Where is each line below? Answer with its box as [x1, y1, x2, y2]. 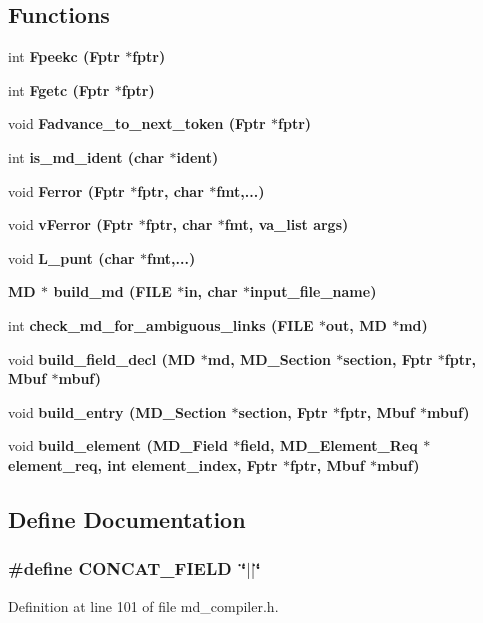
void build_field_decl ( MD [8, 348, 196, 369]
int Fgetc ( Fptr [8, 79, 110, 100]
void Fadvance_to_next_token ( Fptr [8, 113, 266, 134]
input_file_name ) [249, 281, 377, 302]
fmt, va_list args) [224, 214, 349, 235]
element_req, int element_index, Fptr [8, 454, 278, 475]
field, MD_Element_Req [240, 435, 418, 456]
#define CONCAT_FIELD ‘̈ [8, 556, 247, 581]
